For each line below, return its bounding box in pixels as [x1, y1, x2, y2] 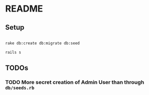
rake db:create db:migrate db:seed [5, 41, 80, 46]
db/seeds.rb [5, 85, 35, 91]
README [5, 3, 43, 15]
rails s [5, 50, 22, 55]
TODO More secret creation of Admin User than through [5, 79, 144, 86]
